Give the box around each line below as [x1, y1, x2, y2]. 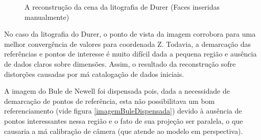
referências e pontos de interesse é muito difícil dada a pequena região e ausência [4, 48, 257, 59]
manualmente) [25, 11, 69, 22]
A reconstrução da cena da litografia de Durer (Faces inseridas [25, 2, 220, 12]
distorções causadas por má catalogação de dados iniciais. [4, 68, 184, 79]
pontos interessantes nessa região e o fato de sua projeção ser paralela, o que [4, 115, 243, 126]
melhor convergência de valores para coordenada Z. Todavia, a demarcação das [4, 38, 251, 49]
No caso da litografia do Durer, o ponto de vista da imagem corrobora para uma [4, 29, 256, 39]
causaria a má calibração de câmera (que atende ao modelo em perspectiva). [4, 125, 243, 136]
